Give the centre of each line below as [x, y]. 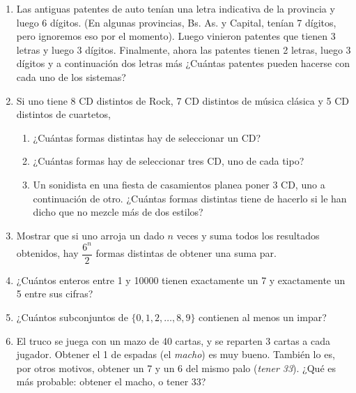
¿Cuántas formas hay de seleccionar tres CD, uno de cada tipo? [169, 161]
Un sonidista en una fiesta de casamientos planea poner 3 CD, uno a [179, 184]
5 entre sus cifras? [55, 294]
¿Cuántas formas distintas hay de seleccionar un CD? [147, 137]
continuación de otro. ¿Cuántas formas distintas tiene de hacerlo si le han [190, 198]
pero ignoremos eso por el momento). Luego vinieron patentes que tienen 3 [176, 36]
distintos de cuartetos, [64, 114]
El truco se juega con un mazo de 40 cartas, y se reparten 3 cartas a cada [173, 340]
